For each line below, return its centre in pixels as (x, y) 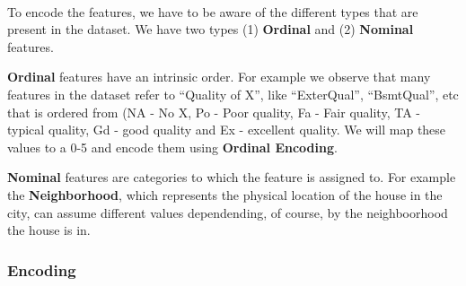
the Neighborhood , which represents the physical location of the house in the (225, 194)
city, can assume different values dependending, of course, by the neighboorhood (228, 212)
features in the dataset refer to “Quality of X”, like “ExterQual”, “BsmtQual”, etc (233, 94)
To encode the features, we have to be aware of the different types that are (213, 11)
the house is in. (49, 230)
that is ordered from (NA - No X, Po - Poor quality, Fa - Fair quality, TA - (214, 112)
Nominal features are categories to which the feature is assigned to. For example (232, 177)
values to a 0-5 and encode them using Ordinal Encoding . (172, 147)
